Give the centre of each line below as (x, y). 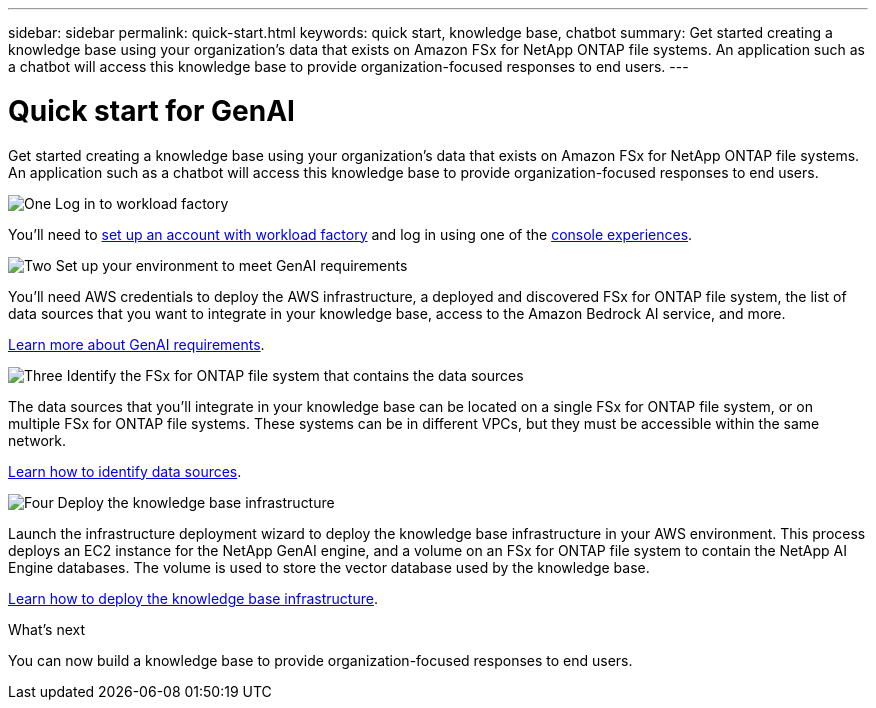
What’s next (47, 629)
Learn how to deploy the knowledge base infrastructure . (193, 598)
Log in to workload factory (142, 203)
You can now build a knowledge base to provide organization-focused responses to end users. (320, 660)
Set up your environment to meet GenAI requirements (231, 265)
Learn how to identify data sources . (125, 471)
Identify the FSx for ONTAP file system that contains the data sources (295, 375)
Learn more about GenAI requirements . (136, 344)
